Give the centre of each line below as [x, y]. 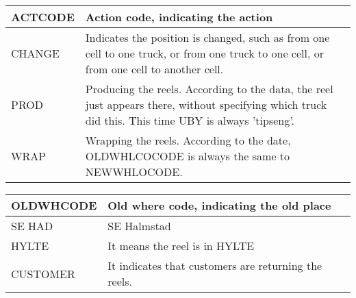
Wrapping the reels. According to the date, [188, 140]
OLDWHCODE [54, 205]
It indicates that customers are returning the [215, 265]
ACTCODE [43, 17]
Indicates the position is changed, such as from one [207, 37]
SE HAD [32, 226]
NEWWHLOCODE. [134, 172]
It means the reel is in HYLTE [181, 246]
